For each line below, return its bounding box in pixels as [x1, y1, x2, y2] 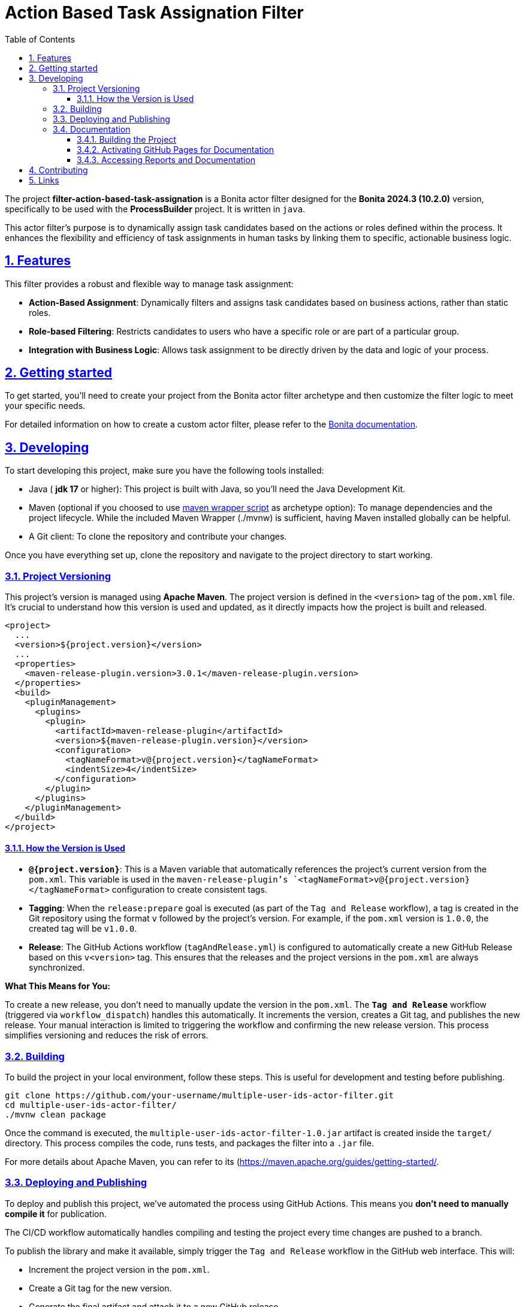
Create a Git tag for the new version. [29, 1282, 172, 1293]
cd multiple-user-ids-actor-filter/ [5, 1100, 177, 1110]
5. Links [29, 174, 59, 185]
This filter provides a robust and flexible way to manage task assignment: [5, 278, 294, 289]
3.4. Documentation [53, 124, 131, 134]
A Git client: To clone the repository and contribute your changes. [29, 531, 287, 542]
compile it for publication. [5, 1208, 107, 1219]
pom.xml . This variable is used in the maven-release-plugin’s [29, 874, 288, 885]
